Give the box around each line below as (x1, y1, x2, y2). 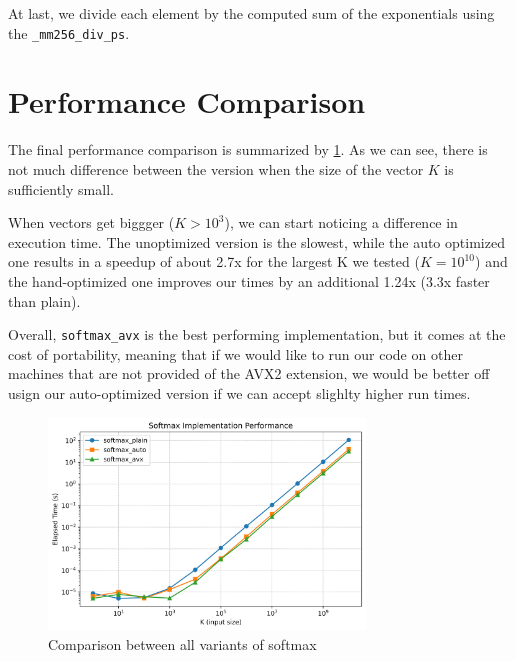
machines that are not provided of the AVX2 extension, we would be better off (8, 363, 490, 384)
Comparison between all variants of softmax (48, 633, 317, 654)
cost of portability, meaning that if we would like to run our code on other (8, 343, 463, 364)
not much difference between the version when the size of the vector (8, 158, 424, 179)
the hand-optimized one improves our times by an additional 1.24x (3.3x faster (8, 270, 490, 291)
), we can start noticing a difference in (224, 212, 458, 233)
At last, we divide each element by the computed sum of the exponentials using (8, 3, 495, 23)
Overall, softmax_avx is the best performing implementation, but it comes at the (8, 324, 506, 345)
